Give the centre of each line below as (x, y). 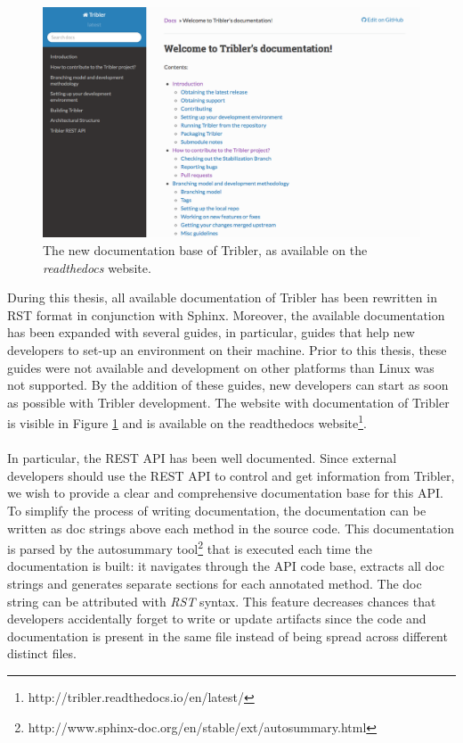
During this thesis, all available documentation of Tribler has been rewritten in (222, 297)
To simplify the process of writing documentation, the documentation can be (217, 510)
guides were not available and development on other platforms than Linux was (221, 367)
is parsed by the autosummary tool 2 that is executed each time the (190, 547)
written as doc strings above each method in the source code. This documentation (231, 528)
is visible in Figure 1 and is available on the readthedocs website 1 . (187, 421)
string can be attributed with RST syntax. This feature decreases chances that (222, 601)
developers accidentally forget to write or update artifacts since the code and (217, 619)
